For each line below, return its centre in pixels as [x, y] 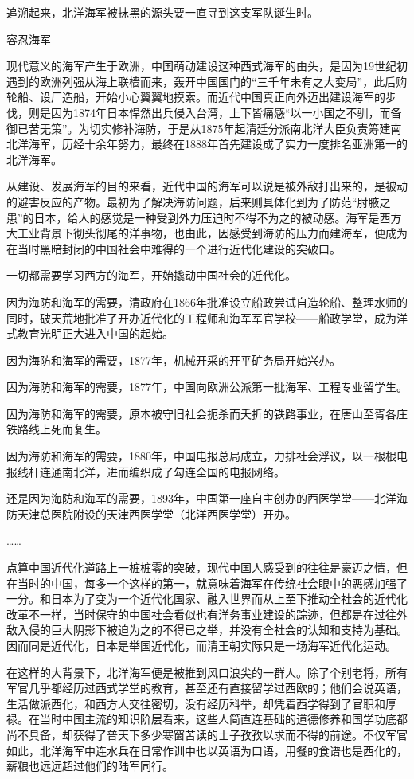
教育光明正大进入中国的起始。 [95, 333]
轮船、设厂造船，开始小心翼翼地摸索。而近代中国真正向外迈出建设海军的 [196, 97]
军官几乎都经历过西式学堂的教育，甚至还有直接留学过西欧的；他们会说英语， [207, 688]
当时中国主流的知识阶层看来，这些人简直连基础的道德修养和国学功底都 [223, 719]
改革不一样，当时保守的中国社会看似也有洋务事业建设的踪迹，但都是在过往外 [207, 614]
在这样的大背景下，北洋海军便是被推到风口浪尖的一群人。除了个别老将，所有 [207, 672]
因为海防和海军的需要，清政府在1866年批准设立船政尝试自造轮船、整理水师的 [207, 301]
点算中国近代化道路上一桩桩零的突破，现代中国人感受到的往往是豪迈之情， [201, 568]
